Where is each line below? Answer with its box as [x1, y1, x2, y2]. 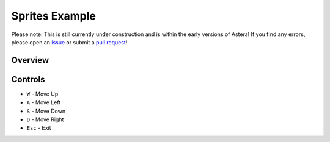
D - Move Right [26, 116, 64, 123]
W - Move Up [26, 90, 59, 98]
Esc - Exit [26, 124, 51, 132]
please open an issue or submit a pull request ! [11, 38, 128, 46]
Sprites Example [11, 9, 96, 23]
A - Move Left [26, 99, 61, 106]
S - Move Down [26, 107, 66, 115]
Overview [11, 55, 50, 65]
